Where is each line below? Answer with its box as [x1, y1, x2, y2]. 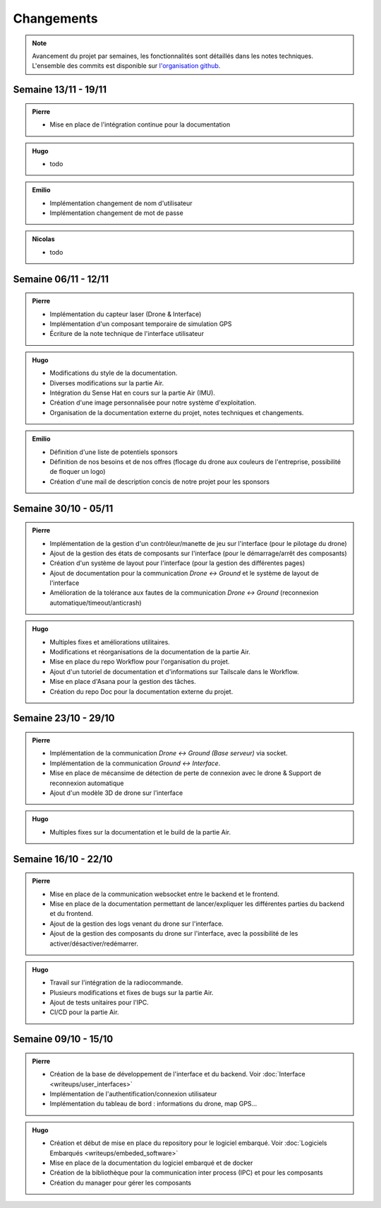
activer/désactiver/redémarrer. [49, 939, 139, 948]
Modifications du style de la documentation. [49, 368, 178, 378]
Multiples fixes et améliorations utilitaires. [49, 637, 171, 646]
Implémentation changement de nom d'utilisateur [49, 199, 193, 207]
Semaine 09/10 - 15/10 [13, 1033, 114, 1045]
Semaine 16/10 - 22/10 [13, 853, 113, 865]
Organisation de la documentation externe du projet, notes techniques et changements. [49, 408, 304, 417]
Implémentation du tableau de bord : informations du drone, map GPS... [49, 1100, 258, 1108]
